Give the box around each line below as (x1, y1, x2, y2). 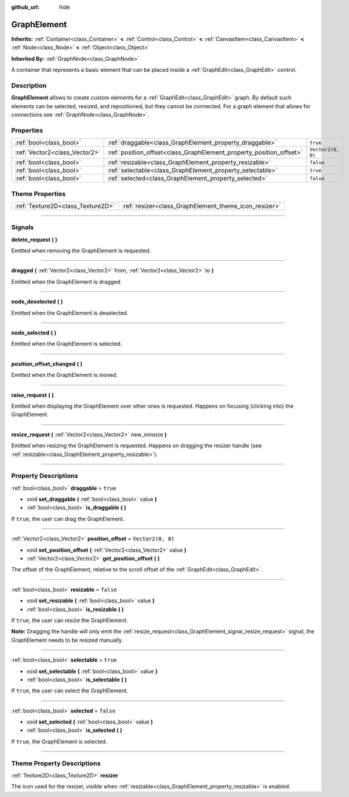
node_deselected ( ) (11, 298, 63, 305)
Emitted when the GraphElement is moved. (11, 371, 118, 379)
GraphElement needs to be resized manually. (11, 636, 124, 644)
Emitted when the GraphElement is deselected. (11, 309, 129, 316)
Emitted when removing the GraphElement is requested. (11, 247, 151, 255)
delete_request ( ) (11, 236, 58, 243)
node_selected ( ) (11, 329, 57, 336)
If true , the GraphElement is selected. (11, 737, 107, 745)
